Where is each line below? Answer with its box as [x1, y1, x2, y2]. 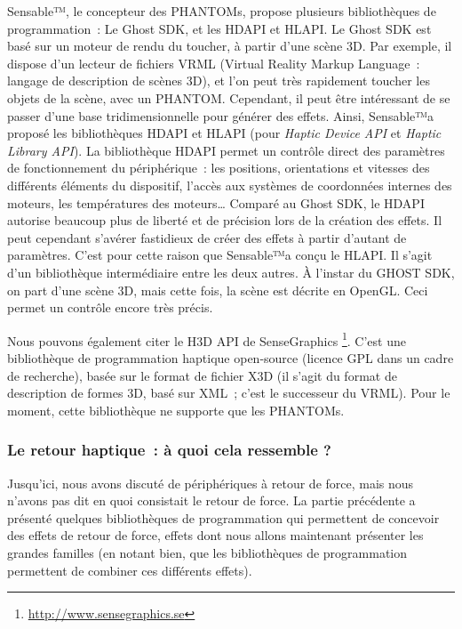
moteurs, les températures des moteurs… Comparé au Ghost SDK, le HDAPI [7, 193, 425, 212]
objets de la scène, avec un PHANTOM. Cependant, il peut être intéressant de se [7, 88, 450, 107]
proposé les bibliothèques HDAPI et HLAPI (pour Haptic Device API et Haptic [7, 124, 442, 142]
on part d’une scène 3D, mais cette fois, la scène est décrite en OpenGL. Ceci [7, 280, 428, 299]
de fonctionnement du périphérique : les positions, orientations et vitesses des [7, 158, 430, 177]
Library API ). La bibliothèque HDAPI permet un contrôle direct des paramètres [7, 141, 445, 159]
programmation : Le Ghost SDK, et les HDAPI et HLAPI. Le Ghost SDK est [7, 19, 432, 37]
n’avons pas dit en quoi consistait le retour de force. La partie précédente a [7, 491, 416, 510]
